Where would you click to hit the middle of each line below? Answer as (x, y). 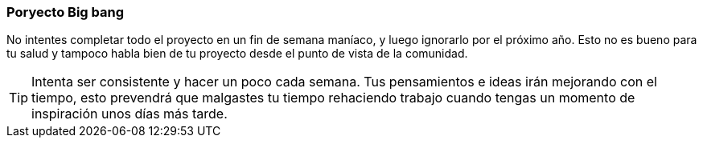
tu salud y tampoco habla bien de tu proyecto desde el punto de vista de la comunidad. (237, 54)
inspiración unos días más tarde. (129, 114)
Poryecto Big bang (66, 12)
